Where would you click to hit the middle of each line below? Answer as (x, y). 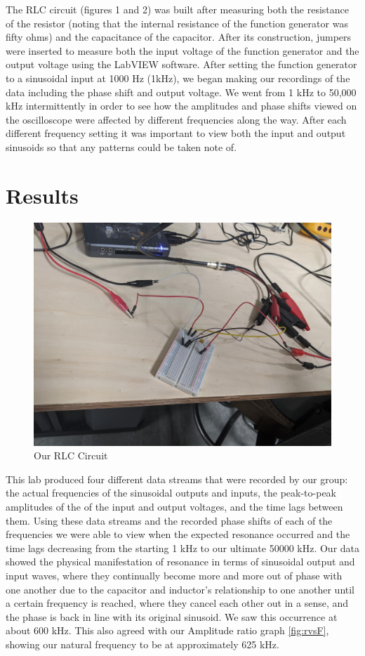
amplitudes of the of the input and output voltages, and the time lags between (174, 507)
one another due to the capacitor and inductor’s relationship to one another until (180, 589)
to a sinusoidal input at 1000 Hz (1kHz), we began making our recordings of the (178, 78)
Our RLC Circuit (71, 455)
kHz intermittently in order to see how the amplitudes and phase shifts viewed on (181, 106)
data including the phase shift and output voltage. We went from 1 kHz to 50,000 (181, 92)
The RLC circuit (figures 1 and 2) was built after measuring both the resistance (178, 9)
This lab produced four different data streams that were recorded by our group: (177, 479)
